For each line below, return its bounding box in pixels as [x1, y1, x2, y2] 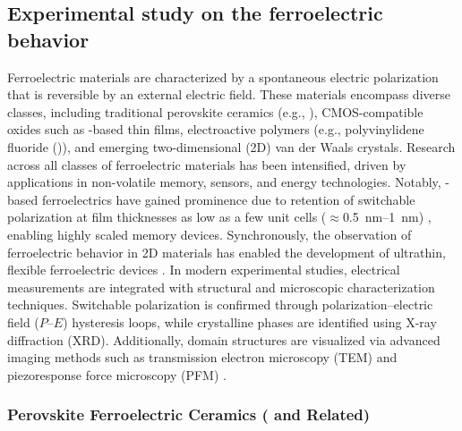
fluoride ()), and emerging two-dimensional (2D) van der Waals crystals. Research [7, 137, 456, 156]
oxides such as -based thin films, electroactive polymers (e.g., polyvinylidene [7, 120, 424, 139]
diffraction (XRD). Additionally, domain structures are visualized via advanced [7, 330, 441, 349]
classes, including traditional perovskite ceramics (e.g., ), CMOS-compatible [7, 102, 423, 121]
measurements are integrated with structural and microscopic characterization [7, 277, 435, 296]
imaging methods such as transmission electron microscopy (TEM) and [7, 348, 398, 367]
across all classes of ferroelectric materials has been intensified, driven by [7, 155, 406, 173]
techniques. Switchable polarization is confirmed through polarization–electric [7, 295, 433, 314]
